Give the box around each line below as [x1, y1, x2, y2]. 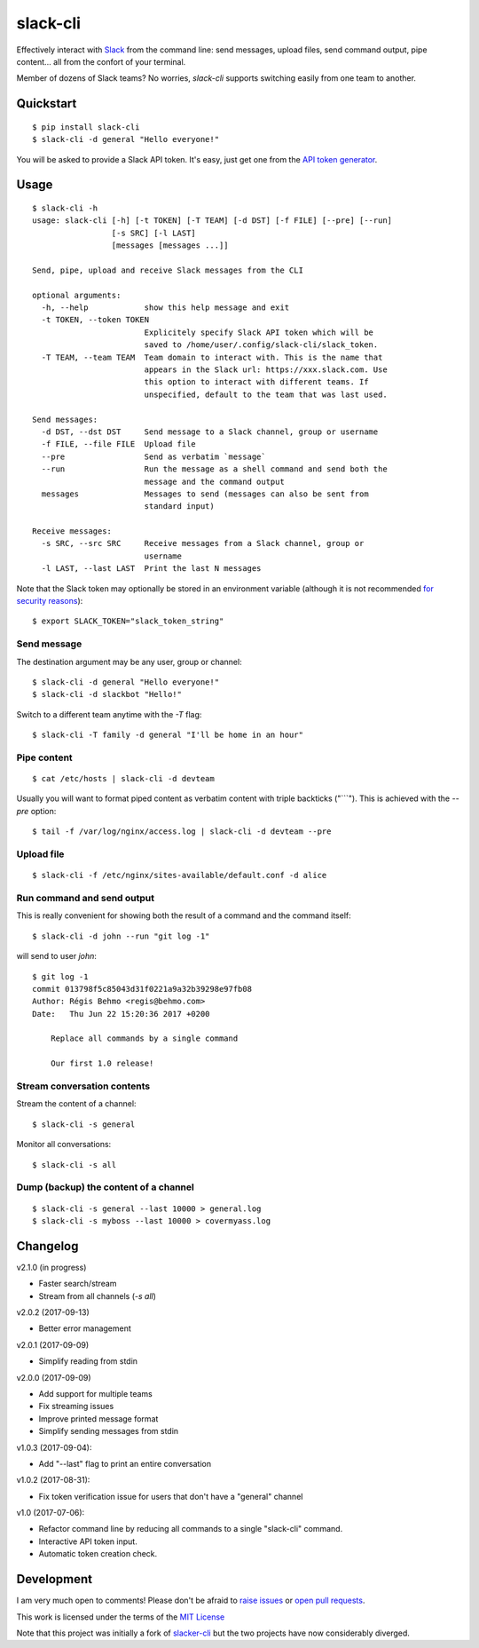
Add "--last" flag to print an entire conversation [38, 1458, 212, 1469]
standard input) [144, 502, 215, 511]
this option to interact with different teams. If [144, 377, 369, 387]
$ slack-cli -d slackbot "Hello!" [32, 689, 182, 700]
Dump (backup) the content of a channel [16, 1181, 194, 1193]
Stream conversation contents [16, 1080, 151, 1092]
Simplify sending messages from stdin [38, 1426, 179, 1437]
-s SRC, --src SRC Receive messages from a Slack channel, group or [41, 538, 365, 549]
